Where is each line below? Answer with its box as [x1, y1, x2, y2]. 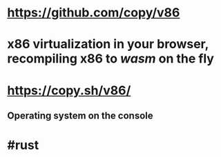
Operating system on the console [7, 109, 153, 121]
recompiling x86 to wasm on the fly [7, 51, 214, 67]
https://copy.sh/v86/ [7, 83, 131, 98]
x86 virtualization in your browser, [7, 36, 209, 52]
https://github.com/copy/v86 [7, 5, 180, 21]
